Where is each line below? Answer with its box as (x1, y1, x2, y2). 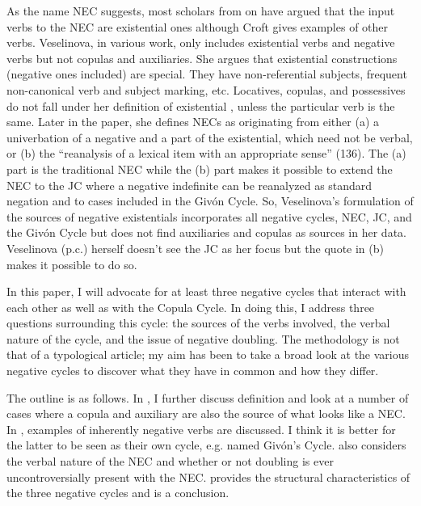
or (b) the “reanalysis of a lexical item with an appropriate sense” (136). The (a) (6, 145, 406, 162)
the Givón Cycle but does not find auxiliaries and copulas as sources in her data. (6, 224, 406, 241)
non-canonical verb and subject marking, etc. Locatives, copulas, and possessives (6, 81, 406, 98)
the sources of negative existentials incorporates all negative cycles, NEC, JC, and (6, 208, 412, 225)
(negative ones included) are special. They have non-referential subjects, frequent (6, 65, 407, 82)
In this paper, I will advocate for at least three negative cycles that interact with (6, 283, 406, 300)
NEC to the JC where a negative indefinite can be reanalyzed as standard (6, 176, 373, 193)
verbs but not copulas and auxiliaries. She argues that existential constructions (6, 49, 398, 66)
